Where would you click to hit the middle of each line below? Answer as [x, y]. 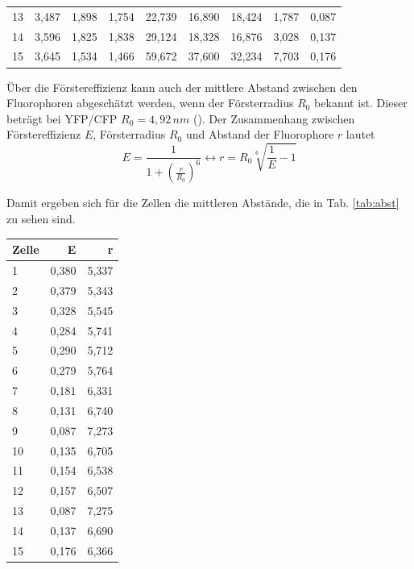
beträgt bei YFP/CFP [62, 118]
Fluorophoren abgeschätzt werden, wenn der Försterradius [150, 103]
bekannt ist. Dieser [361, 103]
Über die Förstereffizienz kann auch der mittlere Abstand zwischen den [182, 87]
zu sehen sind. [41, 219]
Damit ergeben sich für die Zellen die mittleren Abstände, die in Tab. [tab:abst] [203, 203]
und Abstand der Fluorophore [260, 134]
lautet [360, 134]
